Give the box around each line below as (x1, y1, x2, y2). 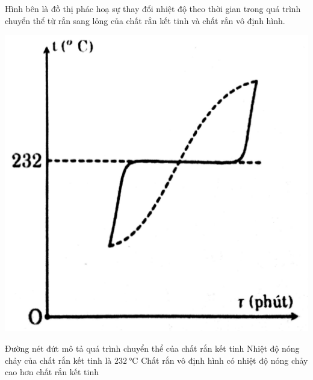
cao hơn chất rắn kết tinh (5, 366, 99, 378)
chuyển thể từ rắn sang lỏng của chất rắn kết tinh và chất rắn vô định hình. (5, 14, 285, 26)
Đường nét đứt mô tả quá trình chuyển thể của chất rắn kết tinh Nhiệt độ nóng (5, 341, 300, 354)
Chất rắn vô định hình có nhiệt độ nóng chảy (141, 354, 308, 366)
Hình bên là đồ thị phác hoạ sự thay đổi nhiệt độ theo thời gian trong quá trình (5, 2, 301, 14)
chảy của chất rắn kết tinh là (5, 354, 112, 366)
